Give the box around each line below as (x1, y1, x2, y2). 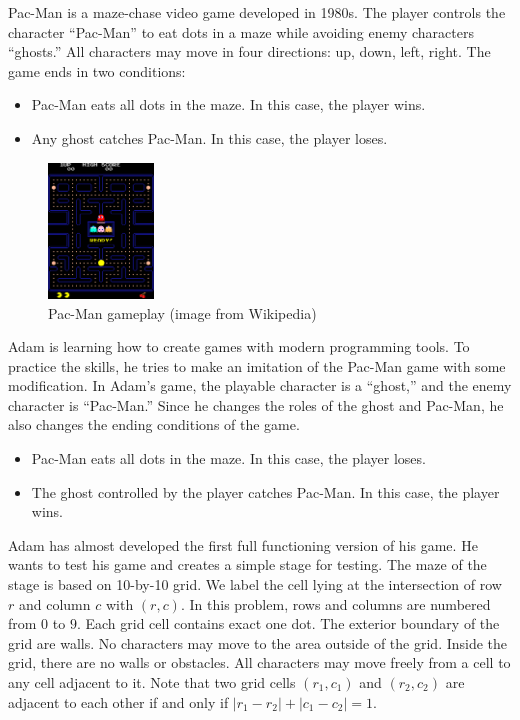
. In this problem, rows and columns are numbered (180, 593, 491, 614)
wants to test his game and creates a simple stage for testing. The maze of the (8, 554, 487, 575)
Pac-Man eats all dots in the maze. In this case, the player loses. (31, 448, 426, 469)
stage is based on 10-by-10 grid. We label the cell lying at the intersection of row (8, 574, 502, 595)
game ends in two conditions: (8, 60, 186, 81)
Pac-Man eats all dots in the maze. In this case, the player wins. (31, 94, 426, 115)
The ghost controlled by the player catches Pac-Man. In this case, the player (31, 481, 500, 502)
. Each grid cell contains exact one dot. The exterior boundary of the (76, 613, 500, 634)
